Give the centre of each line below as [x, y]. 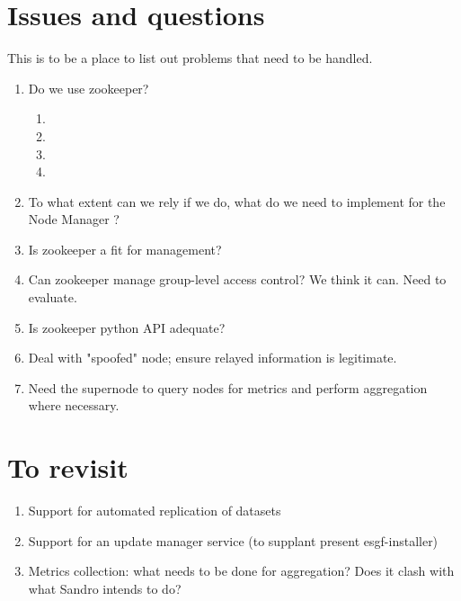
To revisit [68, 467]
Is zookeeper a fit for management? [125, 249]
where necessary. [74, 405]
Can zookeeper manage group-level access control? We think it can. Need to [237, 279]
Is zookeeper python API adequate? [127, 327]
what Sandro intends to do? [105, 588]
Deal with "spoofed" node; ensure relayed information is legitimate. [213, 358]
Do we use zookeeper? [89, 88]
